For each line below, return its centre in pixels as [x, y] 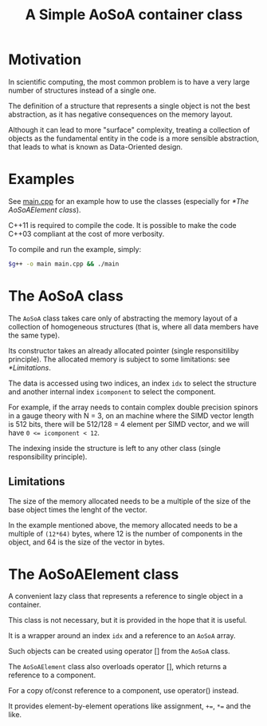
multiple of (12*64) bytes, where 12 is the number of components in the [126, 533]
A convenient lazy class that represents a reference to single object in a [126, 596]
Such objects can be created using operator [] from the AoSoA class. [119, 651]
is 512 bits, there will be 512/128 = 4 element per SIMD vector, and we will [129, 424]
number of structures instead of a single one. [82, 90]
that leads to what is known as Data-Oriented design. [96, 146]
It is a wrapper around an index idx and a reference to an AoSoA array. [122, 636]
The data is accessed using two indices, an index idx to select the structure [132, 383]
